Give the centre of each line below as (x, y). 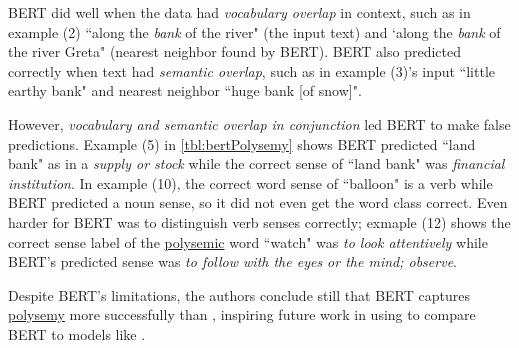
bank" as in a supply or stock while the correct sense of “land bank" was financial (256, 163)
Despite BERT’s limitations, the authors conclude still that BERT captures (239, 294)
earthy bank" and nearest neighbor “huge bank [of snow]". (185, 90)
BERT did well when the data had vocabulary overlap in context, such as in (239, 12)
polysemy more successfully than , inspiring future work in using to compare (242, 314)
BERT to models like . (77, 333)
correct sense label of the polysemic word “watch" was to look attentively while (248, 241)
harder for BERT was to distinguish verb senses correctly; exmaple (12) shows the (259, 221)
